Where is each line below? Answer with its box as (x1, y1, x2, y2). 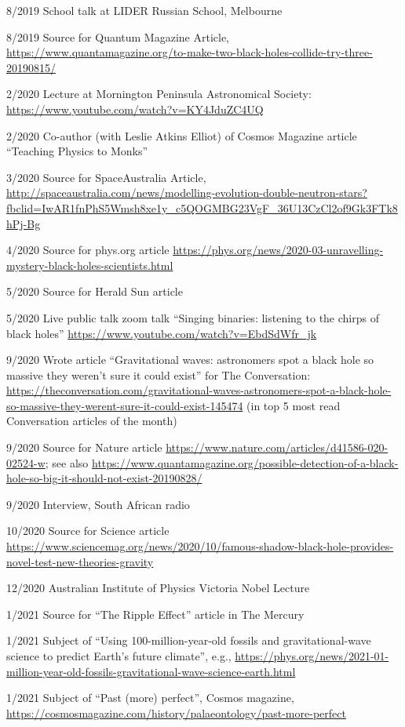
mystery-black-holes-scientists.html (6, 256, 173, 273)
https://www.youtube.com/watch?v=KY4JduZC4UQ (6, 100, 264, 117)
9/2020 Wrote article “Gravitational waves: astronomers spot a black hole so (6, 351, 374, 368)
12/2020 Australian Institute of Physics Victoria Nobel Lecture (6, 580, 310, 596)
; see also (45, 454, 89, 471)
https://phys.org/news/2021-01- (235, 648, 389, 663)
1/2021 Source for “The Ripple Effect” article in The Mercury (6, 605, 305, 622)
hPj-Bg (6, 215, 41, 231)
